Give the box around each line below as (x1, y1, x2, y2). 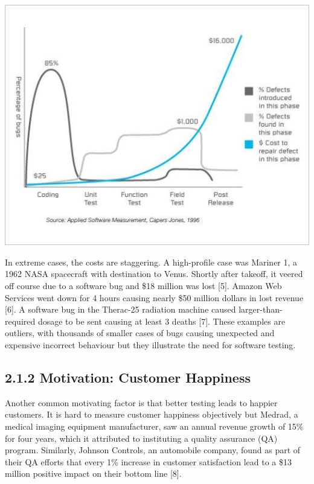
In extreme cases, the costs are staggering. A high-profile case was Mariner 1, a (5, 255, 298, 268)
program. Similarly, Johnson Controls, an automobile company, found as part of (5, 444, 301, 456)
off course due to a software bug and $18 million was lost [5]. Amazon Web (5, 279, 282, 292)
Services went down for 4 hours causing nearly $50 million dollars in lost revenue (5, 291, 304, 304)
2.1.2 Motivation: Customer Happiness (5, 368, 251, 386)
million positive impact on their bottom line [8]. (5, 467, 182, 480)
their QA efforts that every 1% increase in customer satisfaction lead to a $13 (5, 455, 292, 468)
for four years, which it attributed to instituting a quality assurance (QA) (5, 431, 278, 444)
